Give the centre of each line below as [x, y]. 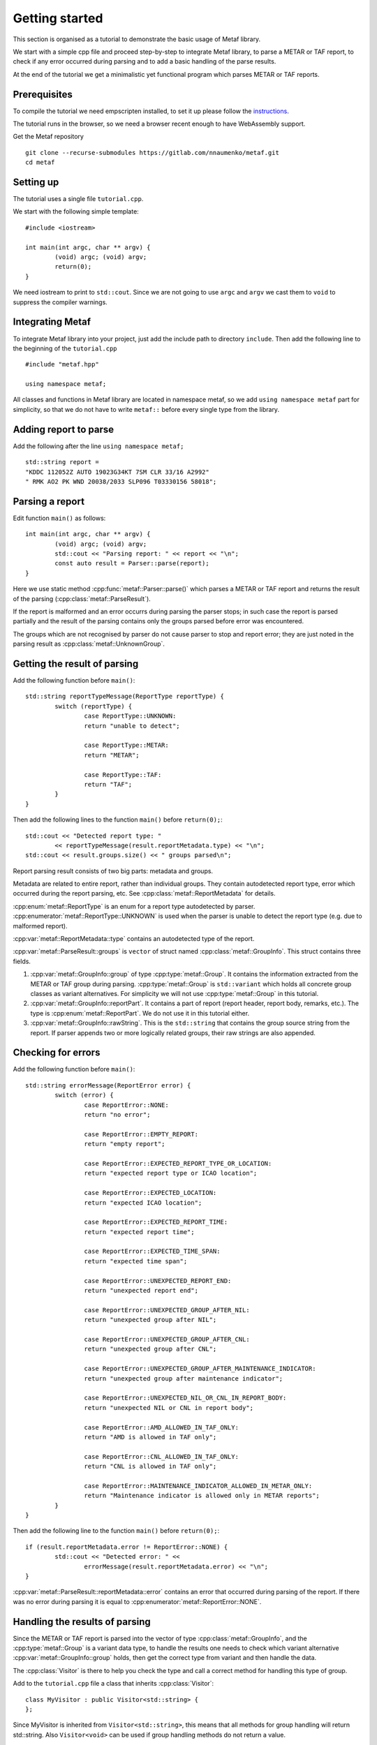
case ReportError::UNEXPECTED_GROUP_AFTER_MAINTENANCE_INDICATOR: [200, 1369]
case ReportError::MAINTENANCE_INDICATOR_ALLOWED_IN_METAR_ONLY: [198, 1486]
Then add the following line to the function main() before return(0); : [116, 1531]
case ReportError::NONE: [126, 1105]
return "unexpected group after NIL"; [150, 1320]
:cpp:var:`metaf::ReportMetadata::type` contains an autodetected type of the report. [134, 939]
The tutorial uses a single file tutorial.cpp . [78, 199]
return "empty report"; [125, 1144]
